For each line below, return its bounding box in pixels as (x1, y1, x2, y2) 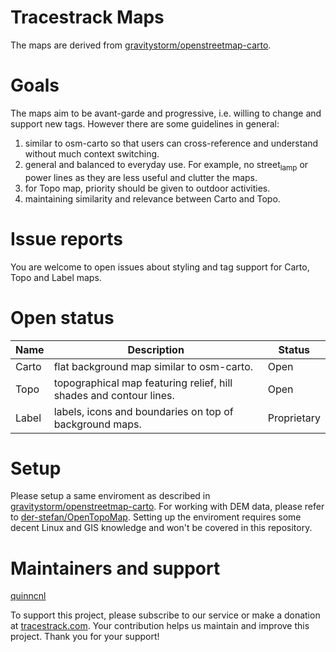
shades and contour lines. (53, 388, 175, 402)
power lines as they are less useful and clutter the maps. (24, 171, 258, 183)
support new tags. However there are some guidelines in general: (10, 117, 280, 130)
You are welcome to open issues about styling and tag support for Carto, (10, 261, 310, 273)
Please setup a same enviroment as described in (10, 490, 211, 502)
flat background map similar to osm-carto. (53, 359, 254, 373)
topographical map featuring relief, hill (53, 376, 233, 390)
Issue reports (10, 227, 123, 250)
